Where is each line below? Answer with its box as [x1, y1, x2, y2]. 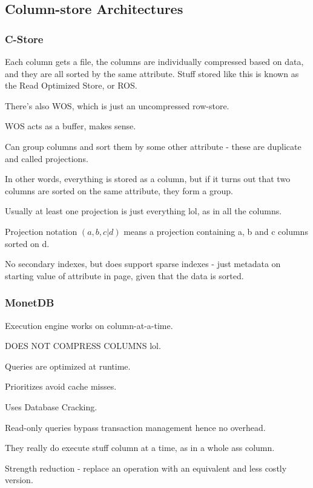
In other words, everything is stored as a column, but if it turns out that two [5, 172, 291, 185]
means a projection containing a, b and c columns [124, 225, 308, 237]
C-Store [5, 31, 44, 46]
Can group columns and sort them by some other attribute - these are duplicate [5, 140, 301, 152]
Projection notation [5, 225, 77, 237]
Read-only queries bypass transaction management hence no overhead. [5, 421, 266, 433]
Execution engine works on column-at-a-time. [5, 319, 173, 331]
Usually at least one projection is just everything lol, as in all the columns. [5, 205, 282, 217]
